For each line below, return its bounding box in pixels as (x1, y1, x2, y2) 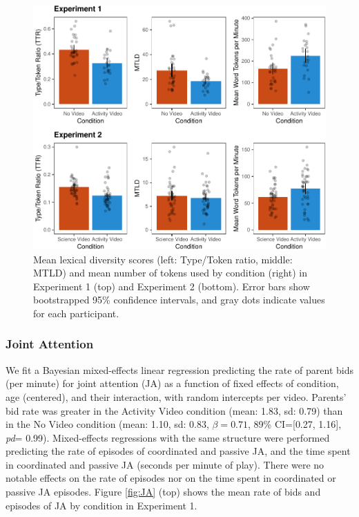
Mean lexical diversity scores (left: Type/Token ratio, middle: (33, 252, 293, 266)
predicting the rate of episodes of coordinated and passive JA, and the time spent (6, 444, 351, 458)
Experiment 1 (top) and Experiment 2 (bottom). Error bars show (33, 279, 310, 293)
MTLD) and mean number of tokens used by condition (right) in (33, 265, 307, 280)
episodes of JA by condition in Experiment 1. (6, 498, 197, 512)
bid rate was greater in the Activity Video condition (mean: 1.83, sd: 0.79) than (6, 403, 343, 417)
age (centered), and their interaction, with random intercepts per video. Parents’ (6, 389, 347, 404)
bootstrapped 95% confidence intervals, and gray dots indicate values (33, 292, 325, 307)
